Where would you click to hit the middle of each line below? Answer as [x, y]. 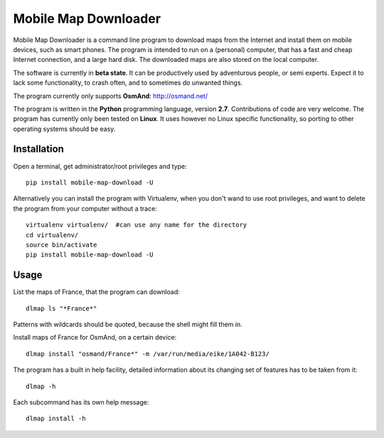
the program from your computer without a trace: [85, 208]
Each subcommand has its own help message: [81, 402]
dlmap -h [41, 386]
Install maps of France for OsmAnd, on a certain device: [95, 338]
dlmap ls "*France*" [62, 308]
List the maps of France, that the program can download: [97, 292]
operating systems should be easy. [64, 129]
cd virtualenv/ [52, 235]
